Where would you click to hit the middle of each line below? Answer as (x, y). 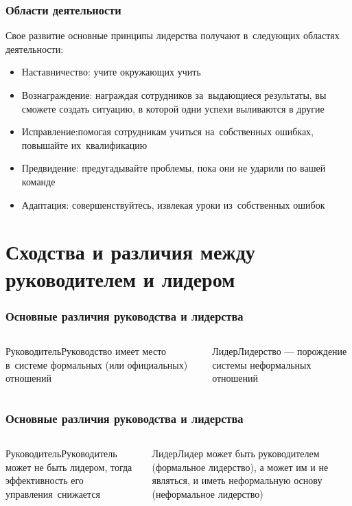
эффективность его (45, 480)
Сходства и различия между (130, 252)
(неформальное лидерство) (208, 493)
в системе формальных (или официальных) (97, 364)
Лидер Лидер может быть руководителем (236, 453)
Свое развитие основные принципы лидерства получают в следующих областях (173, 35)
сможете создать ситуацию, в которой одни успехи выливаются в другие (173, 108)
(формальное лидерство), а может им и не (240, 467)
